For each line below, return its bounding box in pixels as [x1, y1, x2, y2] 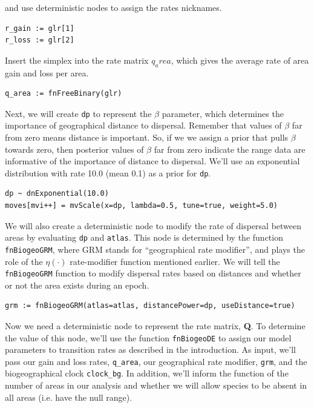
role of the [5, 255, 43, 267]
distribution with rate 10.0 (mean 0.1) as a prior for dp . [5, 166, 211, 179]
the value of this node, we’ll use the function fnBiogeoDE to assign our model [5, 331, 292, 344]
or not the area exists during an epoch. [5, 278, 149, 291]
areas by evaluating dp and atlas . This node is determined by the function [5, 231, 283, 244]
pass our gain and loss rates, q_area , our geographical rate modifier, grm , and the [5, 355, 307, 367]
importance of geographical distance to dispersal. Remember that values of [5, 119, 282, 132]
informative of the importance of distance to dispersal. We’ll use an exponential [5, 155, 300, 167]
